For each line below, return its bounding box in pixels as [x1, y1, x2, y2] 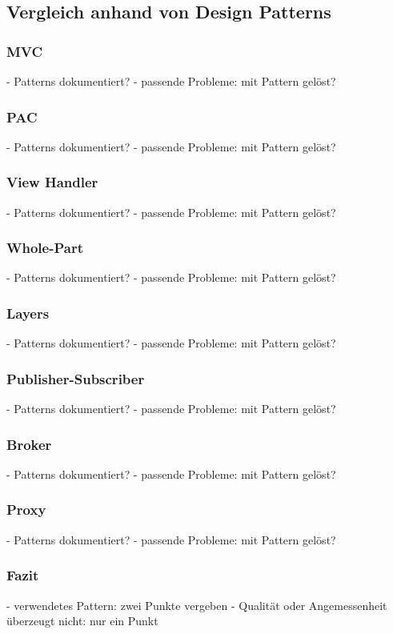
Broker [6, 434, 52, 454]
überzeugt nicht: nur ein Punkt [6, 612, 158, 629]
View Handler [6, 172, 98, 192]
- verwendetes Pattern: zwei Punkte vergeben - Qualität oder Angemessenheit [6, 596, 387, 613]
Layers [6, 303, 50, 323]
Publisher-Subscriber [6, 368, 145, 388]
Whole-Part [6, 238, 83, 258]
